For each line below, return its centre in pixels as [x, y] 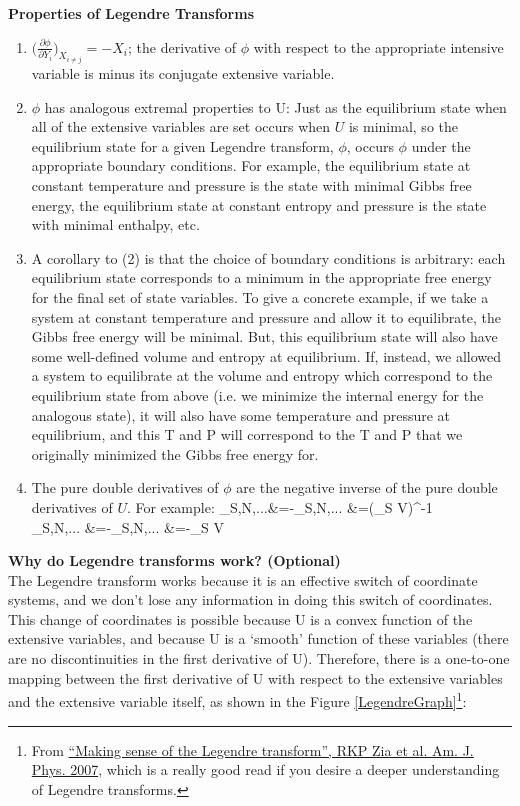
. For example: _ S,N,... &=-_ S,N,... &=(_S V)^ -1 [280, 506]
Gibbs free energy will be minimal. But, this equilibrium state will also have [264, 336]
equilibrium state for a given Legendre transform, [182, 145]
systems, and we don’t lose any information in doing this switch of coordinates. [250, 599]
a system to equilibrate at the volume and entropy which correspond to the [262, 375]
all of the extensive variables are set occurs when [181, 126]
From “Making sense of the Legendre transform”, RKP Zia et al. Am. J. [252, 749]
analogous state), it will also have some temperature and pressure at [241, 414]
